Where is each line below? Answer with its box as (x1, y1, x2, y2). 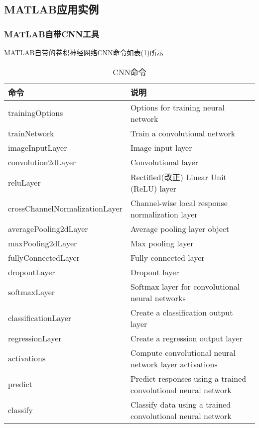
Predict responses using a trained (130, 372, 247, 384)
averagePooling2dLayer (8, 222, 88, 234)
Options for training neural (130, 101, 225, 113)
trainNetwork (8, 127, 54, 139)
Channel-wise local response (130, 197, 228, 209)
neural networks (130, 292, 186, 304)
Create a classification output (130, 306, 233, 318)
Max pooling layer (130, 237, 194, 249)
